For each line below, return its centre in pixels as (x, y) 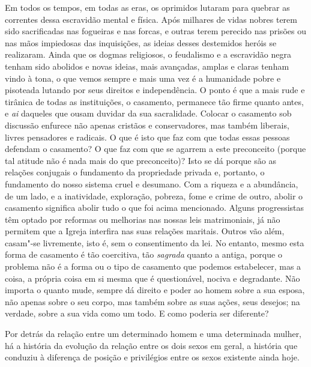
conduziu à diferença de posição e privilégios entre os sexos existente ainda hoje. (152, 357)
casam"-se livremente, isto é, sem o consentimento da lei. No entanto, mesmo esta (155, 242)
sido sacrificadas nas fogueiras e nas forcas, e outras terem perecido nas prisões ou (155, 31)
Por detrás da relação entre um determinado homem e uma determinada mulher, (153, 334)
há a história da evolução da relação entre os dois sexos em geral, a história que (151, 345)
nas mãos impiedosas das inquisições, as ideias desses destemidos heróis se (141, 42)
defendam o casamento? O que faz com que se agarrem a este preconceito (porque (155, 149)
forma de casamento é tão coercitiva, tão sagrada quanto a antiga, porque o (143, 254)
